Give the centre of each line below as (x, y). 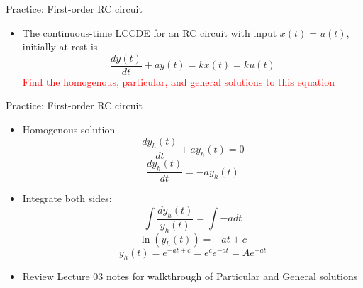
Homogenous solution (69, 129)
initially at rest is (60, 46)
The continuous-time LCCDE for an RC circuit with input (150, 32)
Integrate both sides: (67, 198)
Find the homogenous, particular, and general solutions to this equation (178, 81)
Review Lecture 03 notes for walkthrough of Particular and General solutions (190, 276)
